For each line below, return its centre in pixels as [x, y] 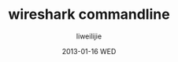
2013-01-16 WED [89, 51]
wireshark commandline [89, 15]
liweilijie [89, 36]
